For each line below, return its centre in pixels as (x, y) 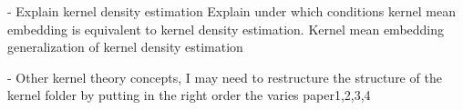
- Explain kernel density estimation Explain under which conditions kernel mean (231, 11)
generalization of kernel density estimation (125, 47)
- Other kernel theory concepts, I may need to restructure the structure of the (225, 77)
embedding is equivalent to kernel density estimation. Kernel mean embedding (226, 29)
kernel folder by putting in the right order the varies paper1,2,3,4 (189, 95)
